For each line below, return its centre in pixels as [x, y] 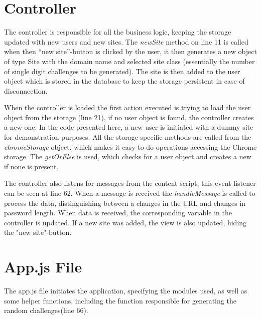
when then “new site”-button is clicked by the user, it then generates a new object [130, 51]
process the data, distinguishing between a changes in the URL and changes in [125, 203]
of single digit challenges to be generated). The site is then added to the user [122, 71]
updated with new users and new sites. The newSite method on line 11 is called [126, 41]
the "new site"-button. [38, 232]
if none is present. [31, 166]
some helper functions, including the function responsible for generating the [120, 300]
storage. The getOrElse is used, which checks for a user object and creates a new [128, 156]
